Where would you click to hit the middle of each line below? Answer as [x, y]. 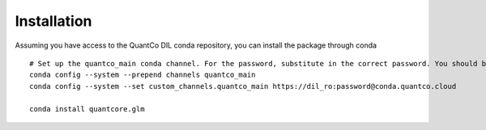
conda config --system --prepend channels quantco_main [143, 75]
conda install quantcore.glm [87, 109]
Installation [53, 21]
